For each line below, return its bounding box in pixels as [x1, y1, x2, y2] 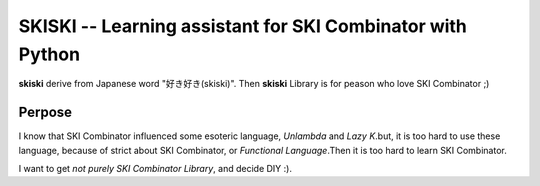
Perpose [18, 104, 73, 121]
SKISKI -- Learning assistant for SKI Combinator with [18, 15, 467, 37]
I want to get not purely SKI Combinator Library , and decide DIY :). [18, 163, 292, 175]
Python [18, 43, 80, 65]
